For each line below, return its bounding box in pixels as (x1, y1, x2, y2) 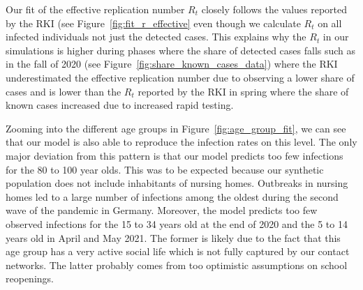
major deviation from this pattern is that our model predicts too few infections (6, 148, 343, 162)
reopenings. (6, 271, 54, 286)
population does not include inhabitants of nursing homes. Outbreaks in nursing (6, 176, 348, 190)
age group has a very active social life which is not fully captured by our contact (6, 244, 350, 259)
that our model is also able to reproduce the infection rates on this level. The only (6, 135, 357, 149)
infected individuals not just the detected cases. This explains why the (6, 29, 306, 44)
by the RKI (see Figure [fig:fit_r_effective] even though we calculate (6, 15, 301, 30)
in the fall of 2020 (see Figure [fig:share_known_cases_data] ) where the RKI (6, 56, 338, 71)
